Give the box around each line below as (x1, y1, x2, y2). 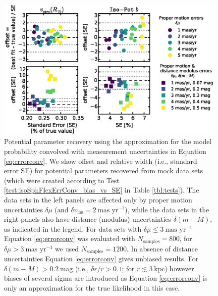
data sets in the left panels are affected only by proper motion (4, 194, 192, 204)
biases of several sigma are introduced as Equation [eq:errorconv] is (4, 273, 208, 283)
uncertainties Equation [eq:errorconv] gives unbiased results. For (4, 253, 199, 264)
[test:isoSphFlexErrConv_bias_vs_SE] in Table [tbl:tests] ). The (4, 185, 199, 195)
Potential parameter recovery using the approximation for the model (4, 136, 212, 147)
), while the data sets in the (125, 204, 209, 214)
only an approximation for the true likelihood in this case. (4, 282, 180, 293)
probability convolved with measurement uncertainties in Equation (4, 146, 207, 156)
